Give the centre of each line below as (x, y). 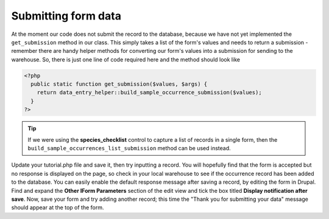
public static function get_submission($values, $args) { (119, 84)
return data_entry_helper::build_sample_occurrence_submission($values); (149, 92)
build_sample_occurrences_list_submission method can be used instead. (129, 148)
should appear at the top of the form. (58, 207)
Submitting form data (66, 16)
